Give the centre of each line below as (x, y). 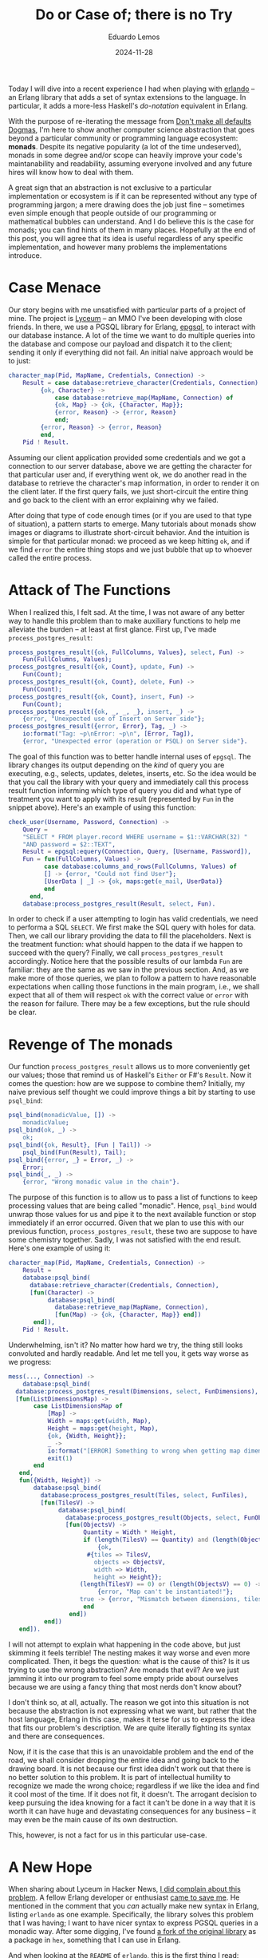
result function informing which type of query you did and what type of (125, 790)
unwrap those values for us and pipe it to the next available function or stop (132, 1215)
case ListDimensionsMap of (78, 1406)
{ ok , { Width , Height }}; (87, 1436)
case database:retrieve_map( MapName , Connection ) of (144, 398)
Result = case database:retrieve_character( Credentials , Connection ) (141, 382)
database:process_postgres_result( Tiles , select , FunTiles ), (144, 1495)
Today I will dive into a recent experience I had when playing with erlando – (132, 89)
